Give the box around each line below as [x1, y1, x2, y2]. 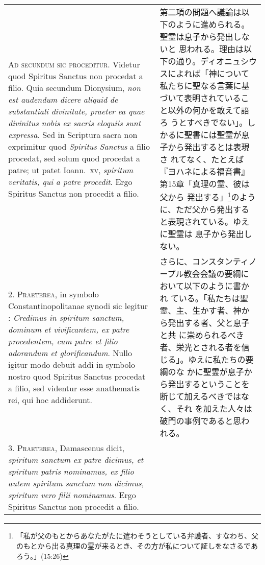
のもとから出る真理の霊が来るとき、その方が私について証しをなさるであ [16, 540, 258, 551]
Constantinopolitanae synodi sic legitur [8, 300, 148, 312]
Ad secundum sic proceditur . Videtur [8, 58, 140, 70]
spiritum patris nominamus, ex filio [8, 465, 134, 478]
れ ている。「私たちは [160, 292, 240, 304]
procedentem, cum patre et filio [8, 335, 118, 347]
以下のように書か [183, 280, 249, 292]
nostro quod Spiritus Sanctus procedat [8, 370, 146, 383]
